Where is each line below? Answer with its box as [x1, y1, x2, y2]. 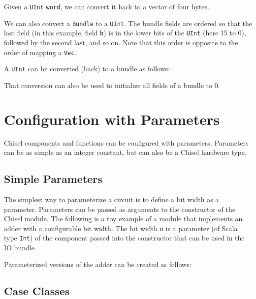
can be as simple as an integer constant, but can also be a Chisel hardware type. [4, 147, 247, 157]
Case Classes [4, 283, 70, 298]
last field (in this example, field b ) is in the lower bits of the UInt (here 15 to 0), [4, 28, 246, 38]
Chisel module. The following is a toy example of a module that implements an [4, 213, 243, 224]
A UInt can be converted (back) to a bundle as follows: [4, 63, 170, 74]
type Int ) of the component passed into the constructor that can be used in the [4, 233, 245, 243]
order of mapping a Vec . [4, 47, 77, 57]
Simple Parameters [4, 171, 102, 186]
